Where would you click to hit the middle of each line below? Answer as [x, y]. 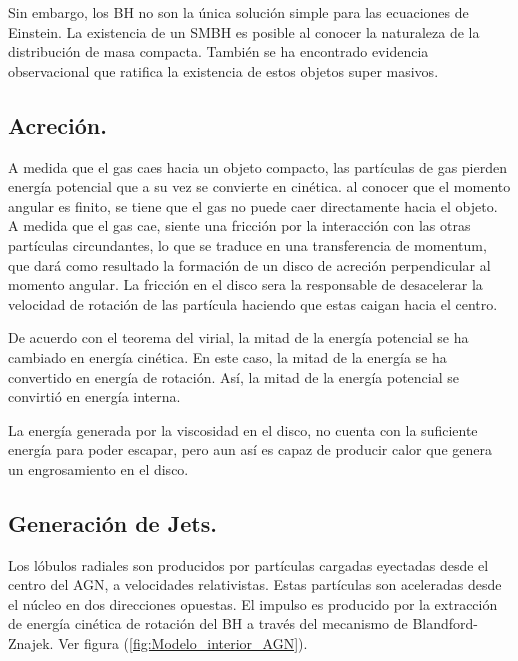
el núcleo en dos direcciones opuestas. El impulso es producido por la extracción [253, 603]
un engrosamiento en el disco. [98, 468]
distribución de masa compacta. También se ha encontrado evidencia [218, 51]
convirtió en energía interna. [94, 396]
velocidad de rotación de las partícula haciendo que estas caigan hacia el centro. [253, 303]
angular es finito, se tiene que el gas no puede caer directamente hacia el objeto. [253, 205]
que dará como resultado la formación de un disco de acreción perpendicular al [249, 264]
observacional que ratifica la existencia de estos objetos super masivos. [223, 70]
